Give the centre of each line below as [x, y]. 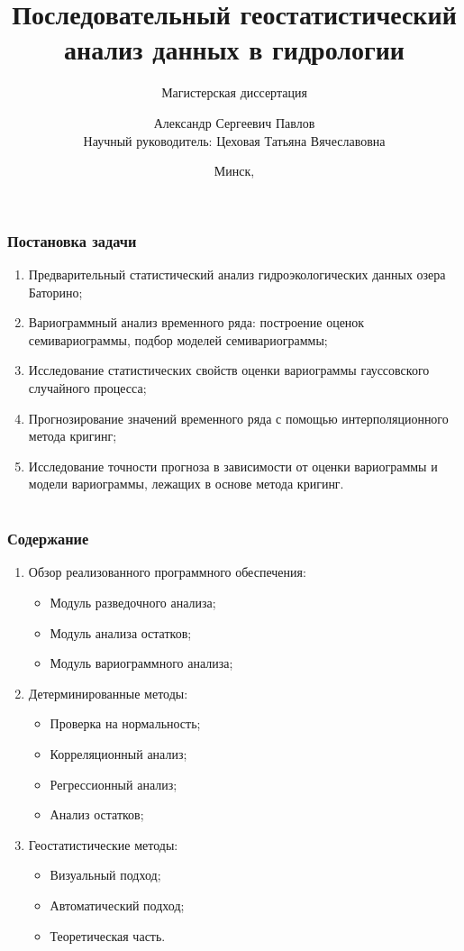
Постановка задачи [72, 240]
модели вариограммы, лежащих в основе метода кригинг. [186, 484]
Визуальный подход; [105, 875]
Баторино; [55, 292]
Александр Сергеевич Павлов [234, 122]
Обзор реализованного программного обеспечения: [167, 572]
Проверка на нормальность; [125, 723]
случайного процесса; [87, 387]
